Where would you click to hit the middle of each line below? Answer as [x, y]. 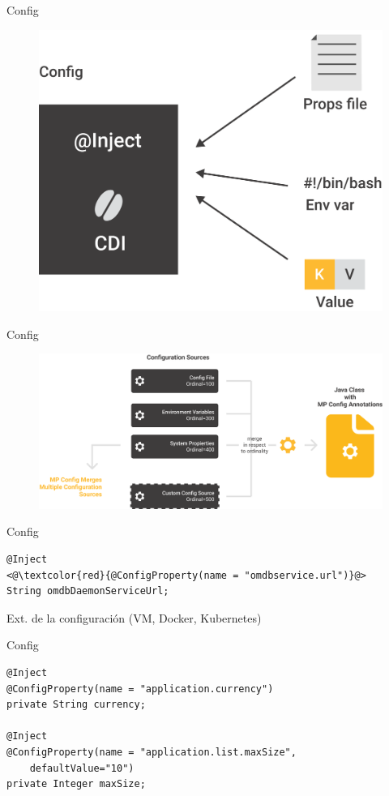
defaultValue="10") [82, 768]
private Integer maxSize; [76, 784]
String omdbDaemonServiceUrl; [88, 591]
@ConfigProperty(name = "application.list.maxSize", [152, 752]
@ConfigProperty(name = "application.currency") [140, 689]
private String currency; [76, 705]
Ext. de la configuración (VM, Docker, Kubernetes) [134, 617]
